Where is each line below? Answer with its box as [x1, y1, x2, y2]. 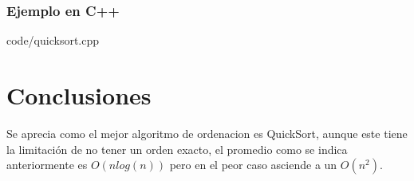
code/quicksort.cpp [6, 32, 100, 49]
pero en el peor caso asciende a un [169, 156, 337, 173]
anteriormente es [6, 156, 88, 173]
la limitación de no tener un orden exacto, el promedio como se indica [6, 140, 348, 157]
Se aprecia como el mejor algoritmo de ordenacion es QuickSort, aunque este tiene [6, 124, 408, 141]
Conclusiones [6, 79, 152, 111]
